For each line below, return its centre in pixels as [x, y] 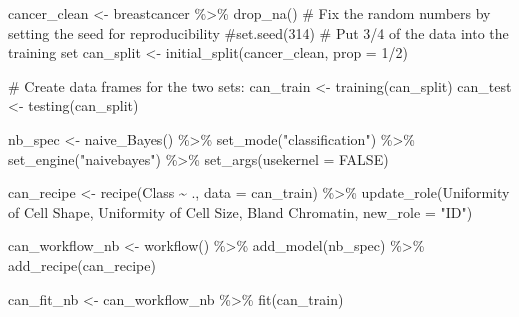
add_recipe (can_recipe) [82, 264]
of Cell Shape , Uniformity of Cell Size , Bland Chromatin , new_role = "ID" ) [240, 211]
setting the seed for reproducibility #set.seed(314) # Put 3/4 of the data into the [258, 32]
